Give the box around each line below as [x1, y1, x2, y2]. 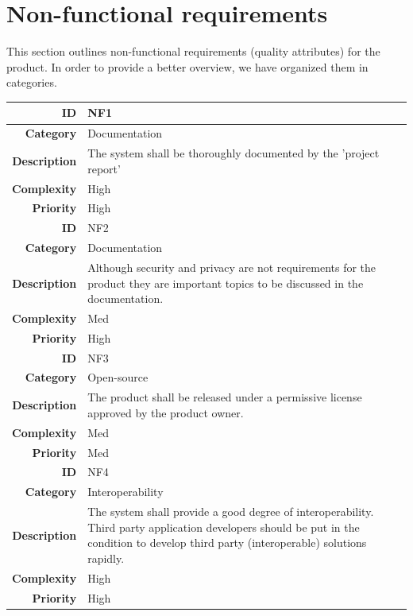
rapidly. [87, 549, 125, 566]
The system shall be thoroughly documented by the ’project [87, 145, 380, 161]
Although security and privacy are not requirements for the [87, 258, 376, 275]
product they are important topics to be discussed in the [87, 274, 364, 291]
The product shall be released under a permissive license [87, 389, 362, 405]
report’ [87, 160, 121, 176]
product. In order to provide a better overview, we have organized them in [6, 58, 369, 75]
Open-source [87, 369, 149, 385]
